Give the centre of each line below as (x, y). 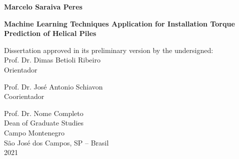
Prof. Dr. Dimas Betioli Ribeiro (52, 60)
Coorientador (24, 96)
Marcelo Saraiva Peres (43, 6)
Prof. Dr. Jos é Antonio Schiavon (53, 86)
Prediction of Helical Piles (50, 33)
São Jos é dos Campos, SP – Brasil (56, 142)
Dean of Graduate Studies (44, 123)
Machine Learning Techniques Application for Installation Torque (119, 23)
